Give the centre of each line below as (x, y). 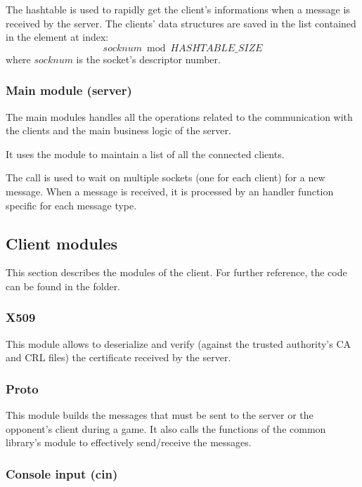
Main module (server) (69, 90)
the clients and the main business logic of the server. (118, 130)
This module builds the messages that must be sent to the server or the (160, 415)
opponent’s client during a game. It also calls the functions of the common (166, 428)
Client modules (62, 243)
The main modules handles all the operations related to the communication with (179, 116)
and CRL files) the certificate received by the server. (118, 357)
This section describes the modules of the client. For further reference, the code (176, 272)
